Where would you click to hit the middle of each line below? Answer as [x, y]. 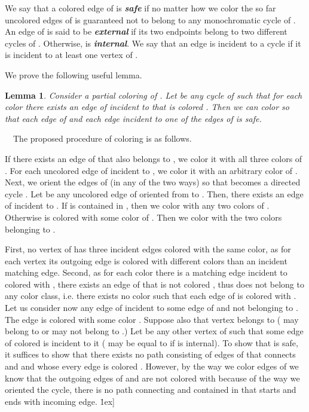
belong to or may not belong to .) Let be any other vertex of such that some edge [154, 331]
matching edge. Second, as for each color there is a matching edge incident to [146, 272]
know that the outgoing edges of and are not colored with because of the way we [152, 378]
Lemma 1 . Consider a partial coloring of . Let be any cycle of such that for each [154, 95]
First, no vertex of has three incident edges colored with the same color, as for [148, 249]
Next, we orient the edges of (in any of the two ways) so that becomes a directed [153, 182]
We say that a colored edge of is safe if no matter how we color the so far [140, 8]
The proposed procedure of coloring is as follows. [102, 138]
